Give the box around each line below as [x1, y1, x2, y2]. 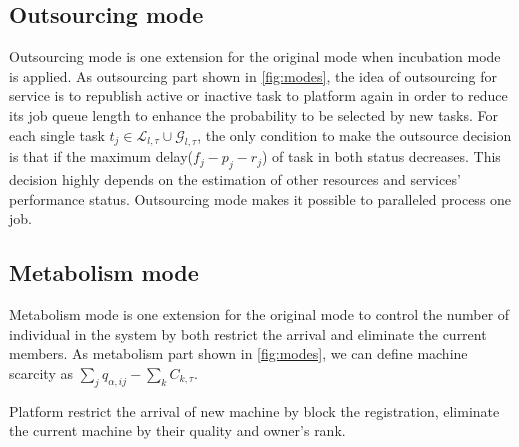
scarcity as [9, 362, 73, 383]
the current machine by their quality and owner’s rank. [9, 420, 346, 441]
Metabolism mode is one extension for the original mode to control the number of [9, 304, 510, 325]
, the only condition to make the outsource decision [197, 124, 512, 145]
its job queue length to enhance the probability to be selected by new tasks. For [9, 104, 499, 125]
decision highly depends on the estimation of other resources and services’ [9, 169, 461, 190]
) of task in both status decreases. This [262, 146, 501, 167]
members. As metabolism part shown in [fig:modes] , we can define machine [9, 343, 468, 364]
